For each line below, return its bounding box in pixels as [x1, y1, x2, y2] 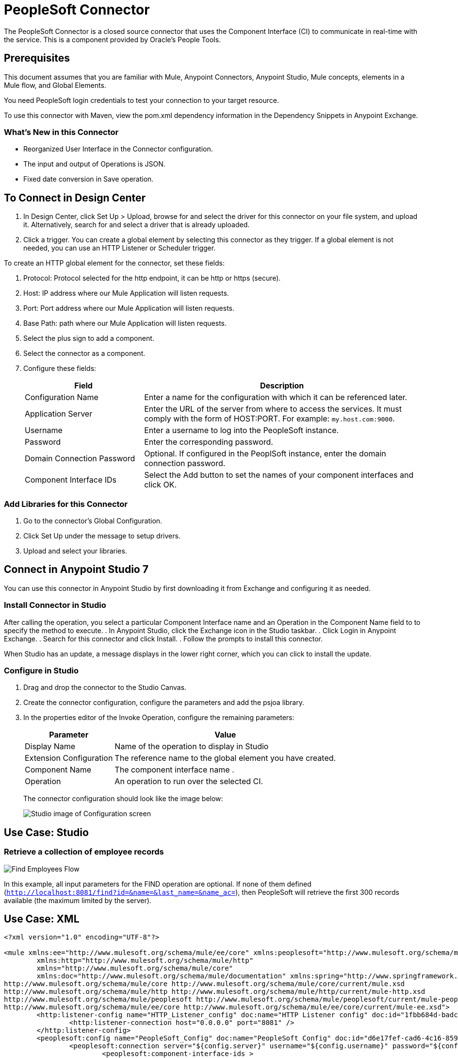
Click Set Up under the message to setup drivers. [23, 531, 180, 540]
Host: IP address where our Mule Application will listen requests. [23, 289, 229, 298]
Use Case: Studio [4, 826, 89, 839]
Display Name [25, 741, 76, 752]
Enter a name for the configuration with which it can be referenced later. [144, 392, 408, 403]
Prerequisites [4, 52, 70, 65]
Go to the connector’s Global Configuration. [23, 516, 163, 525]
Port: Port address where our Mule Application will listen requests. [23, 304, 234, 313]
